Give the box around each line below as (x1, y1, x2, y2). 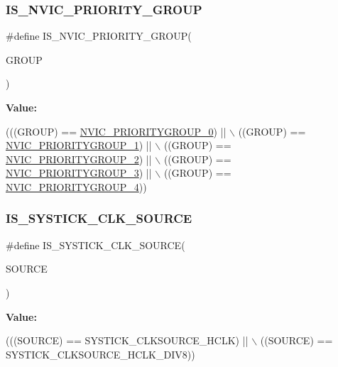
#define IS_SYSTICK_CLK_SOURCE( (6, 237, 185, 252)
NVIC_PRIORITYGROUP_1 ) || (6, 138, 152, 153)
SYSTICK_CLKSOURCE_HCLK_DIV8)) (6, 346, 195, 361)
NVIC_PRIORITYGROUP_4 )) (6, 179, 147, 194)
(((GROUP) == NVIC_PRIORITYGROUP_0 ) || (6, 124, 227, 138)
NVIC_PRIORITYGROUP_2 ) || (6, 151, 152, 166)
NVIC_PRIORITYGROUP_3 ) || (6, 165, 152, 180)
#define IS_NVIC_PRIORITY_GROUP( (6, 28, 192, 43)
